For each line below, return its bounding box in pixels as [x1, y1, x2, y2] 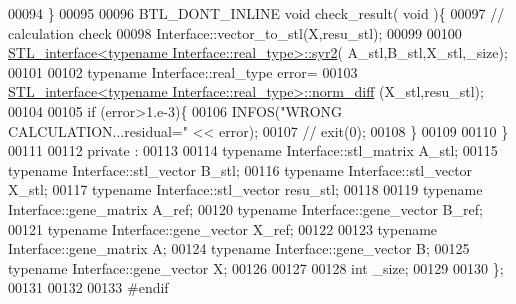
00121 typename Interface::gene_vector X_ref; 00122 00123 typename [8, 218, 438, 239]
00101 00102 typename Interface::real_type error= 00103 [8, 61, 358, 82]
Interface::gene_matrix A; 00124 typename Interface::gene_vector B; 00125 [8, 238, 470, 259]
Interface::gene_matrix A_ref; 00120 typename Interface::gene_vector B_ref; [8, 198, 483, 219]
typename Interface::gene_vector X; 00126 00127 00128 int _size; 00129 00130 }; [8, 257, 504, 278]
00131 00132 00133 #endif [8, 277, 169, 298]
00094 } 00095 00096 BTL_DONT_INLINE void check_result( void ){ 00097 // [8, 3, 505, 23]
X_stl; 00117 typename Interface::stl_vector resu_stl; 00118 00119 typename [8, 179, 483, 200]
